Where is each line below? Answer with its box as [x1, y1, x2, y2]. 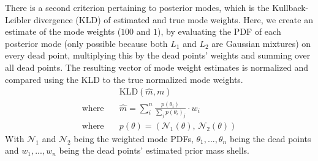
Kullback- [272, 1, 309, 13]
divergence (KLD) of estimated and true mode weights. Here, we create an [33, 13, 313, 26]
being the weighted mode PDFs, [74, 132, 194, 145]
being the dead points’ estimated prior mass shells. [59, 144, 249, 157]
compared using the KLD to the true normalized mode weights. [5, 73, 243, 85]
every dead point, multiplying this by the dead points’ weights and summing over [5, 49, 311, 62]
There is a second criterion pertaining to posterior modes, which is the [5, 1, 270, 13]
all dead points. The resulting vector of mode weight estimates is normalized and [5, 60, 309, 73]
